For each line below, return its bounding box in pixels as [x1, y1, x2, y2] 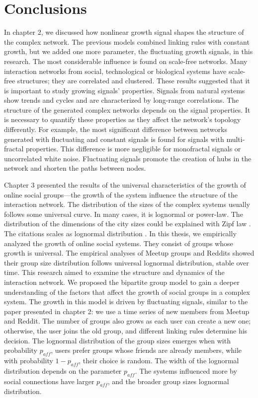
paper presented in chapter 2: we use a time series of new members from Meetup [4, 306, 250, 316]
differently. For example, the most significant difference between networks [4, 124, 227, 134]
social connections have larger [4, 376, 94, 386]
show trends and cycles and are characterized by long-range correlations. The [4, 95, 239, 105]
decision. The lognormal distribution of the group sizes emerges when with [4, 335, 231, 345]
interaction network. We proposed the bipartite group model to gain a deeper [4, 276, 240, 287]
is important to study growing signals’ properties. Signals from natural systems [4, 85, 245, 95]
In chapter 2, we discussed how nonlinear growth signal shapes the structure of [4, 27, 244, 37]
